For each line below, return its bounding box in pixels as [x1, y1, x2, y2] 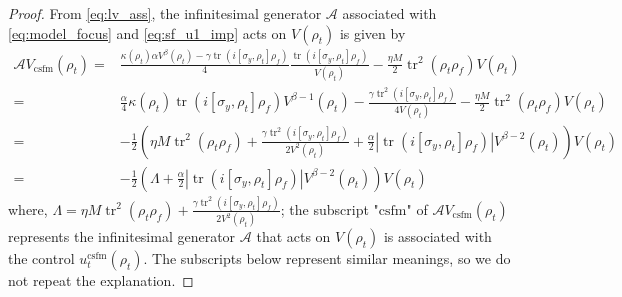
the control [8, 248, 75, 269]
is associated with [383, 226, 492, 247]
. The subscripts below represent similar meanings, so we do [143, 248, 511, 269]
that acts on [256, 226, 331, 247]
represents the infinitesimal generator [8, 226, 236, 247]
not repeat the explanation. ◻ [8, 270, 194, 291]
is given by [339, 22, 406, 43]
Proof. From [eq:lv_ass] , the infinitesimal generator [8, 3, 322, 23]
